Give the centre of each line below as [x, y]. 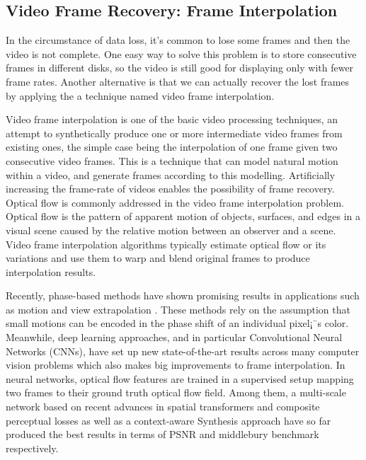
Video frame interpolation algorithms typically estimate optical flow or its [166, 244]
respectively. [32, 448]
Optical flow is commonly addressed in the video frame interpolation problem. [175, 202]
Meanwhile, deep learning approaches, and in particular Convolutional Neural [174, 337]
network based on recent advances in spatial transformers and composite [163, 407]
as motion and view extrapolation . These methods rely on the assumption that [178, 309]
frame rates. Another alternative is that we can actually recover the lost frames [178, 81]
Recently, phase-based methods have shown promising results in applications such [183, 295]
